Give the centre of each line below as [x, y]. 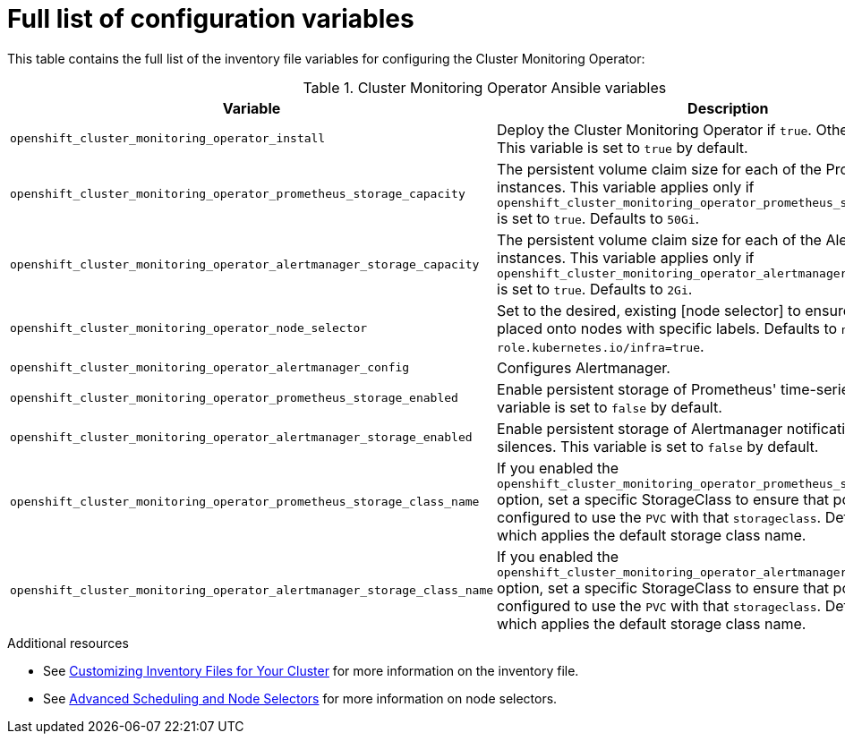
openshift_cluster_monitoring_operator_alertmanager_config [210, 368]
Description [728, 108]
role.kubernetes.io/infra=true [599, 347]
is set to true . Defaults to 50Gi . [598, 218]
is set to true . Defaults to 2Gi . [595, 289]
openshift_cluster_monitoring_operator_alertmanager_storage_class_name [252, 590]
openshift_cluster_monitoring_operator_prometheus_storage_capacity [238, 193]
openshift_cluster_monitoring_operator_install [168, 139]
